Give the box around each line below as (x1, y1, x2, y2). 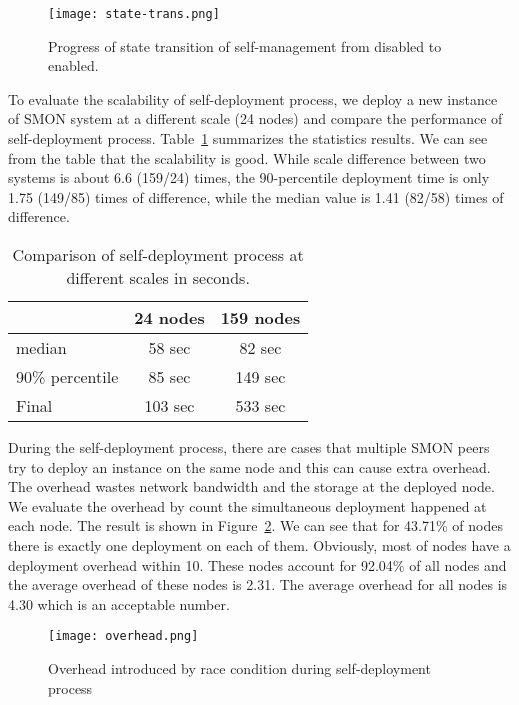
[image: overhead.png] (48, 629, 199, 644)
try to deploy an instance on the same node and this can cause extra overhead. (8, 456, 491, 477)
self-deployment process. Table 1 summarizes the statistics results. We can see (8, 128, 488, 149)
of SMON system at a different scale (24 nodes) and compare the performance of (8, 108, 503, 129)
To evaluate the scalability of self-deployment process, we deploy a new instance (8, 88, 498, 109)
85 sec (148, 365, 191, 388)
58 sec (148, 336, 191, 359)
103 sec (144, 394, 195, 417)
